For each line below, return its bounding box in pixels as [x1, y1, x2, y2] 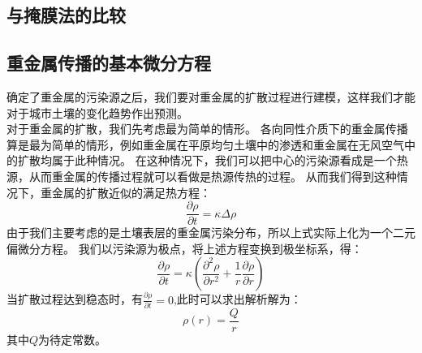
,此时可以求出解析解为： [173, 291, 302, 308]
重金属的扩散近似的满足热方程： [40, 183, 211, 200]
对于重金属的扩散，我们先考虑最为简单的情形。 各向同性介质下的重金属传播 [6, 120, 408, 137]
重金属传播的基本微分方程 [6, 50, 211, 75]
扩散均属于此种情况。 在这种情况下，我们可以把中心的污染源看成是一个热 [17, 152, 408, 169]
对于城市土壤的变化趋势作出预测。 [6, 104, 188, 121]
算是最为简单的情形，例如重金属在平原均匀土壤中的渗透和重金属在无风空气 [6, 136, 404, 153]
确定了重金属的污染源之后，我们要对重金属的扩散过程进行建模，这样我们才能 [6, 88, 416, 105]
